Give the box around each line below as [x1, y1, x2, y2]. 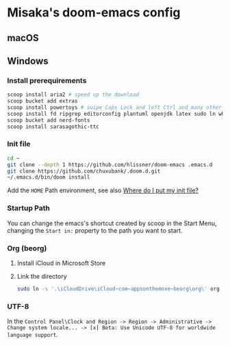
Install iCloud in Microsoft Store [16, 259, 106, 267]
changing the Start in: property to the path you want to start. [7, 226, 183, 234]
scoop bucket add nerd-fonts [7, 116, 90, 124]
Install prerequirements [7, 75, 87, 85]
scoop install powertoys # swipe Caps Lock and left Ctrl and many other [7, 104, 222, 111]
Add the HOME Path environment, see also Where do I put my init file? [7, 186, 199, 194]
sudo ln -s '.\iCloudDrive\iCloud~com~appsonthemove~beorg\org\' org [16, 285, 220, 292]
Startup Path [7, 203, 50, 213]
